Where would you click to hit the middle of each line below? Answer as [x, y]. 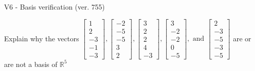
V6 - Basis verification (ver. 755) [55, 7]
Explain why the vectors [42, 38]
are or [242, 38]
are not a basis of [31, 64]
